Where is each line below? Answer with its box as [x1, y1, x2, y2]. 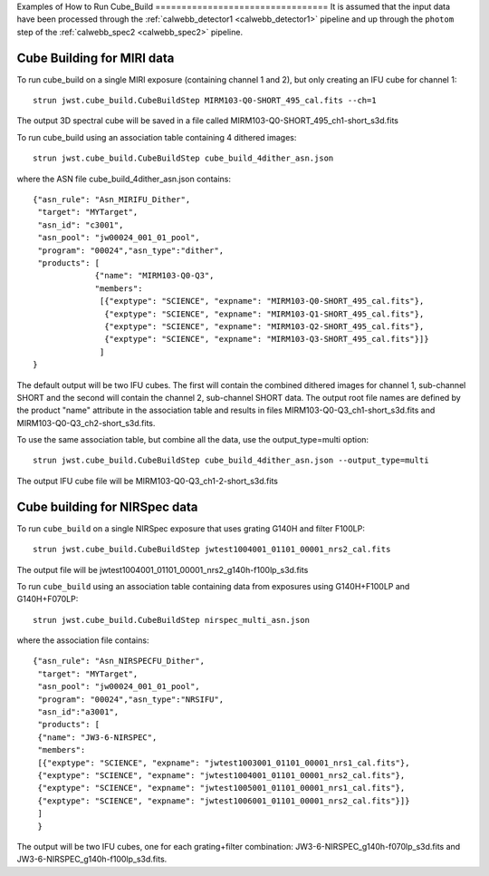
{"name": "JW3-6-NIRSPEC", [37, 732, 158, 743]
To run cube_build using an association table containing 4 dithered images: [16, 131, 297, 142]
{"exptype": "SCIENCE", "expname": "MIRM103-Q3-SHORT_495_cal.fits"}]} [104, 334, 429, 345]
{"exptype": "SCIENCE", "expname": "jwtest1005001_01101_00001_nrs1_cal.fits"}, [37, 783, 406, 793]
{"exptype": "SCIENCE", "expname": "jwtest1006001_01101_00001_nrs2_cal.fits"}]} [37, 795, 410, 806]
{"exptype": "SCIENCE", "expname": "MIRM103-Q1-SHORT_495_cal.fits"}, [104, 308, 425, 319]
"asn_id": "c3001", [37, 219, 124, 230]
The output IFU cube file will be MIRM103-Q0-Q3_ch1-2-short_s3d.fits [16, 475, 278, 486]
